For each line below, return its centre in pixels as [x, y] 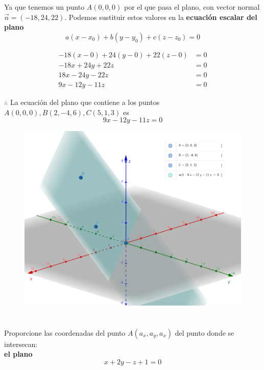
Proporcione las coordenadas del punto [65, 332]
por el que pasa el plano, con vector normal [192, 7]
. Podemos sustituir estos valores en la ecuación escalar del [161, 17]
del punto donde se [205, 332]
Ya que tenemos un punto [44, 7]
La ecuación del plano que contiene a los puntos [85, 102]
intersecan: [21, 344]
